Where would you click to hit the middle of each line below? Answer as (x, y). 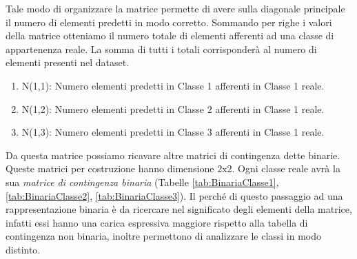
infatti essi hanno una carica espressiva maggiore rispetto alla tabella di (157, 222)
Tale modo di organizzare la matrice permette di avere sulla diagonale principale (175, 8)
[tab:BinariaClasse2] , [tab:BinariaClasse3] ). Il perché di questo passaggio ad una (174, 195)
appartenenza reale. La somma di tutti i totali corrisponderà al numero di (161, 49)
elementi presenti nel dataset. (68, 62)
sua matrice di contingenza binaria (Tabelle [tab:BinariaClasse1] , (142, 182)
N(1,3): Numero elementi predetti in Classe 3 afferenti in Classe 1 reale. (173, 132)
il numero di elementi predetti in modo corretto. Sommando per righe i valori (169, 22)
